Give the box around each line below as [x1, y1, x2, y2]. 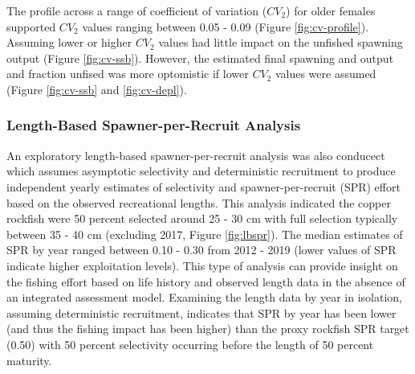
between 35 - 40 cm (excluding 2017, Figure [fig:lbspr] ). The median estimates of [6, 225, 403, 242]
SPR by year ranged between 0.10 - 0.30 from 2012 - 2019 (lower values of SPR [6, 241, 397, 258]
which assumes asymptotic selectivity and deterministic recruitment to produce [6, 162, 396, 179]
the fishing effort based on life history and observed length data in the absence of [6, 273, 405, 290]
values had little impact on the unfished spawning [158, 34, 403, 51]
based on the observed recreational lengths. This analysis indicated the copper [6, 194, 391, 211]
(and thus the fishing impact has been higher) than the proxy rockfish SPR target [6, 320, 409, 337]
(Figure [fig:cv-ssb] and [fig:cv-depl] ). [6, 80, 187, 97]
